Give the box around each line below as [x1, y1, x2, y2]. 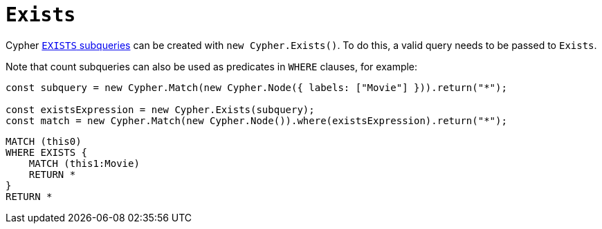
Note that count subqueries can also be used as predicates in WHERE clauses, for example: [6, 60, 418, 72]
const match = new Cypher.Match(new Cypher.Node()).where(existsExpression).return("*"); [6, 114, 507, 126]
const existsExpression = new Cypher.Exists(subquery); [6, 103, 315, 115]
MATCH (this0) [6, 135, 82, 147]
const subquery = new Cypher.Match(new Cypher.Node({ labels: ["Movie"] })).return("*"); [6, 81, 507, 93]
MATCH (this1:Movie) [28, 157, 140, 169]
